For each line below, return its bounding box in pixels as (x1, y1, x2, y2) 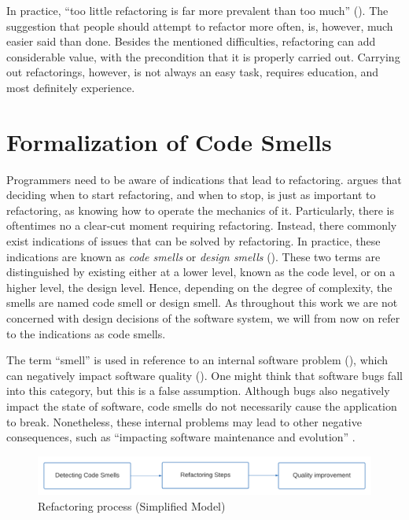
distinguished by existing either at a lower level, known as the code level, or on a (6, 264, 396, 280)
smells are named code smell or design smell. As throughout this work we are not (6, 294, 398, 311)
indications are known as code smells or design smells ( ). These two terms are (6, 248, 381, 264)
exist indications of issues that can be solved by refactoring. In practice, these (6, 233, 381, 249)
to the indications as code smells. (6, 325, 166, 341)
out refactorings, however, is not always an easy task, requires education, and (6, 64, 379, 80)
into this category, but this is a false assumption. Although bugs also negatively (6, 382, 390, 399)
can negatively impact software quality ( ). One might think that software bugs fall (6, 367, 403, 383)
